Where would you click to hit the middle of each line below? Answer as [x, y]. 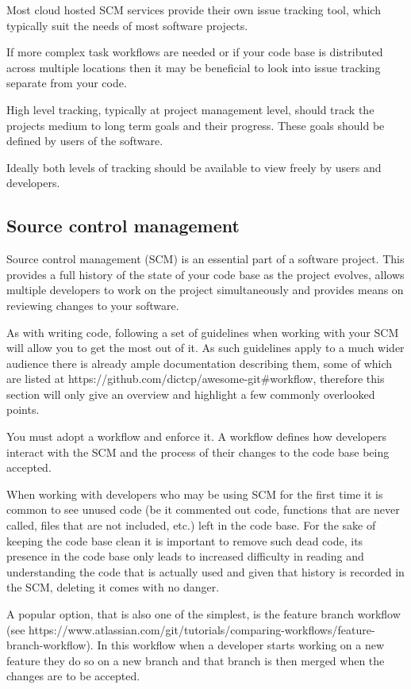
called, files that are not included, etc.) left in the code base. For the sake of [191, 525]
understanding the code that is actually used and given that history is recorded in [205, 571]
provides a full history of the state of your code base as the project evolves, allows [205, 274]
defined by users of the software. [85, 141]
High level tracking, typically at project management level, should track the [190, 109]
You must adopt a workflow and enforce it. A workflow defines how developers [197, 436]
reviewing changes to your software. [93, 305]
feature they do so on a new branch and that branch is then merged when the [196, 660]
